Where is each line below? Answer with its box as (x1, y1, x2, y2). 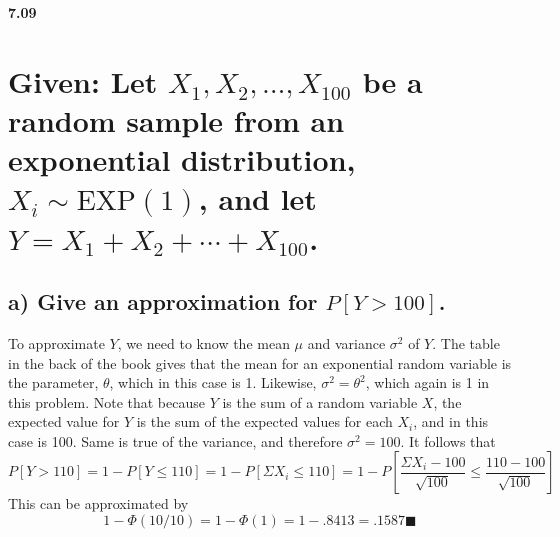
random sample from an (8, 99, 345, 140)
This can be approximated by (8, 493, 189, 514)
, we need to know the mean (117, 332, 290, 353)
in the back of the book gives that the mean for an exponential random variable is (8, 352, 512, 373)
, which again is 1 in (365, 372, 490, 393)
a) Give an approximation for (8, 286, 318, 317)
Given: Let (8, 60, 158, 101)
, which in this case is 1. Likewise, (109, 372, 317, 393)
